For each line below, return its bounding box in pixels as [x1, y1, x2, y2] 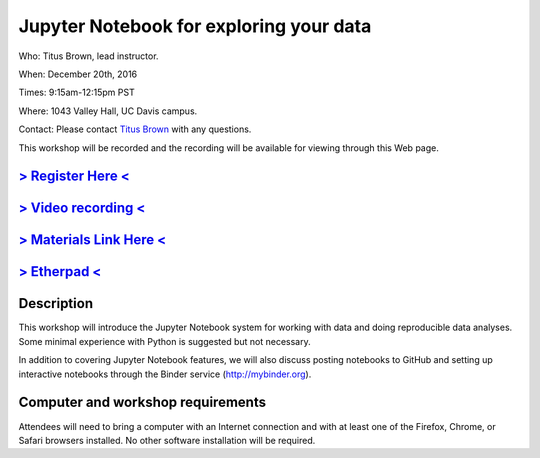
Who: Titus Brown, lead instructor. [18, 50, 159, 62]
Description [18, 295, 94, 312]
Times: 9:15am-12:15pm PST [18, 86, 135, 99]
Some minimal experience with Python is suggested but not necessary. [18, 335, 311, 347]
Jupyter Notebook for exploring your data [18, 15, 372, 37]
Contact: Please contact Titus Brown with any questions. [18, 123, 252, 135]
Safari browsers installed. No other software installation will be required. [18, 434, 316, 446]
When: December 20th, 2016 [18, 68, 138, 80]
